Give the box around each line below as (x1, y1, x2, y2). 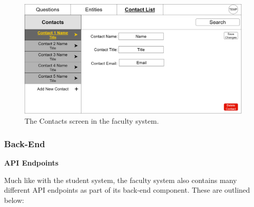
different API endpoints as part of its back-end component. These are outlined (4, 185, 250, 195)
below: (4, 195, 24, 205)
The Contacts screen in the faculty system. (25, 116, 159, 126)
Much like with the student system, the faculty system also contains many (4, 174, 237, 185)
